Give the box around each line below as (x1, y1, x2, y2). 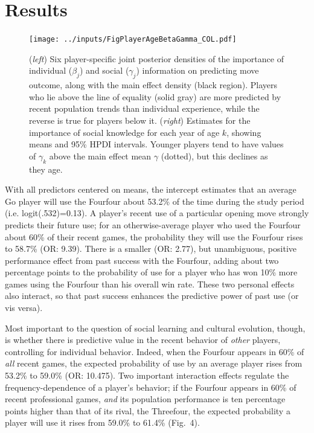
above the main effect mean (49, 149, 152, 162)
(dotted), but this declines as (161, 149, 268, 162)
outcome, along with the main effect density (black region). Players (29, 79, 278, 91)
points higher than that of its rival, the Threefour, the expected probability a (5, 404, 290, 417)
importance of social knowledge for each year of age (29, 126, 220, 138)
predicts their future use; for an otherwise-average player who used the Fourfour (5, 218, 301, 231)
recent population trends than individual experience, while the (29, 102, 260, 115)
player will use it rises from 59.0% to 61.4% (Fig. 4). (5, 416, 200, 429)
